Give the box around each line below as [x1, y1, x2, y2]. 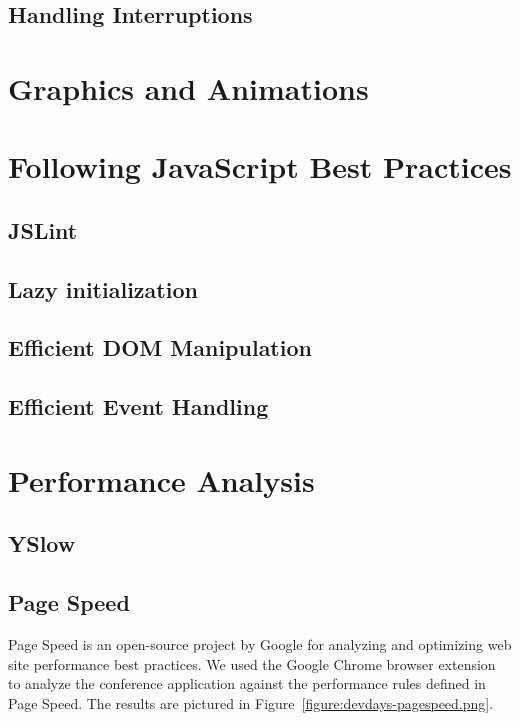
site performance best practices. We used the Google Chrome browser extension [8, 653, 496, 674]
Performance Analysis [8, 459, 315, 500]
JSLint [8, 214, 78, 245]
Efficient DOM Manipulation [8, 332, 312, 363]
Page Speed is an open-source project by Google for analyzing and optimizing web [8, 634, 512, 655]
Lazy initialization [8, 273, 198, 304]
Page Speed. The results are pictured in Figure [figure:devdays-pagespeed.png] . [8, 692, 494, 713]
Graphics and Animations [8, 67, 369, 108]
